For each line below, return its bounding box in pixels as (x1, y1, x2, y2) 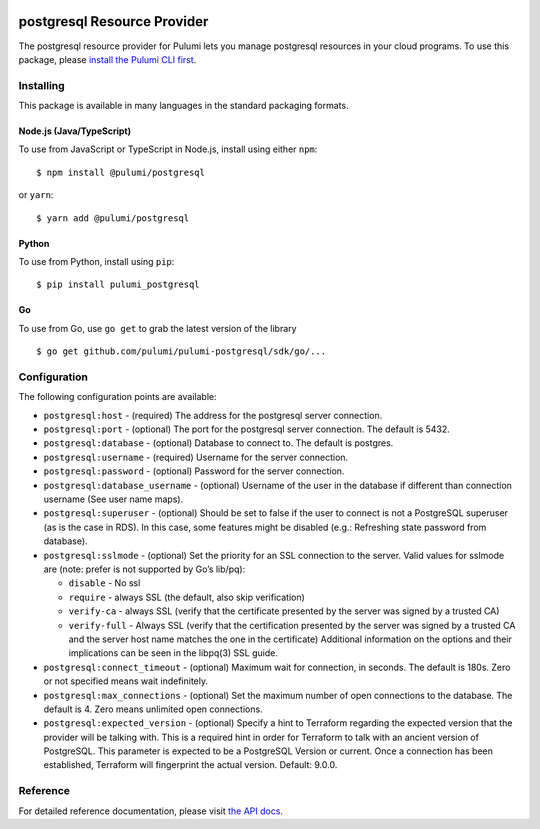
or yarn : (18, 189, 54, 201)
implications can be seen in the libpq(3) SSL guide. (68, 647, 279, 659)
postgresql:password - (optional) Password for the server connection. (43, 465, 345, 477)
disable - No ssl (68, 577, 141, 589)
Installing (18, 78, 65, 92)
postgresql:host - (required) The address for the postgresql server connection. (43, 409, 383, 421)
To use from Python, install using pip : (18, 256, 175, 267)
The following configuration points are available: (18, 391, 217, 403)
